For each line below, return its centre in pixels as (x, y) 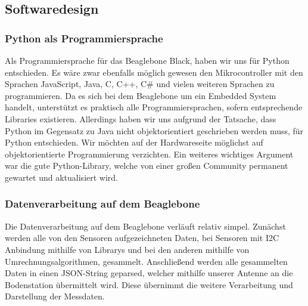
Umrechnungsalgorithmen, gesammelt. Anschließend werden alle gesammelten (146, 261)
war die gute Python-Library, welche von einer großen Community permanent (147, 166)
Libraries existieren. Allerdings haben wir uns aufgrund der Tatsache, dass (141, 118)
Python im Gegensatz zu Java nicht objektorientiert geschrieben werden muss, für (154, 130)
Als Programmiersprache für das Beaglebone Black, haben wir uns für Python (147, 60)
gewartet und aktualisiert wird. (61, 177)
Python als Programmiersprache (84, 38)
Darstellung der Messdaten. (55, 296)
